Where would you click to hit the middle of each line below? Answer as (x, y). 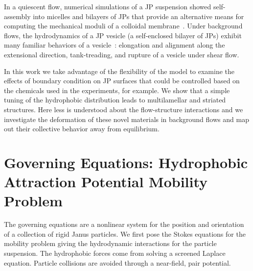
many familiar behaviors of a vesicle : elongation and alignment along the (115, 45)
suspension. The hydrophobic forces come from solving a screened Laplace (115, 253)
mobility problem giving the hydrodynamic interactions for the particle (110, 243)
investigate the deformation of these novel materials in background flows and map (126, 119)
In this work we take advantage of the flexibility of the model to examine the (119, 71)
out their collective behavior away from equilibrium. (82, 129)
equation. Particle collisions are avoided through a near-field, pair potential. (117, 262)
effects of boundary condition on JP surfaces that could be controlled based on (122, 81)
